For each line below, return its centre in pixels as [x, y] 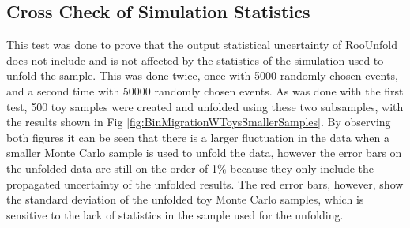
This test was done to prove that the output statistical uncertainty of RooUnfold [202, 45]
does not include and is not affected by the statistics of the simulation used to [195, 60]
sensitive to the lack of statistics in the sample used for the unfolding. [175, 214]
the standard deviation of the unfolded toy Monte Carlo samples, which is [185, 199]
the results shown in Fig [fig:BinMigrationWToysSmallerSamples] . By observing [199, 122]
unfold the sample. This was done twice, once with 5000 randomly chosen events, [202, 75]
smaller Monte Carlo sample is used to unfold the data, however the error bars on [204, 153]
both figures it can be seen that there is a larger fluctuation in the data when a [198, 137]
